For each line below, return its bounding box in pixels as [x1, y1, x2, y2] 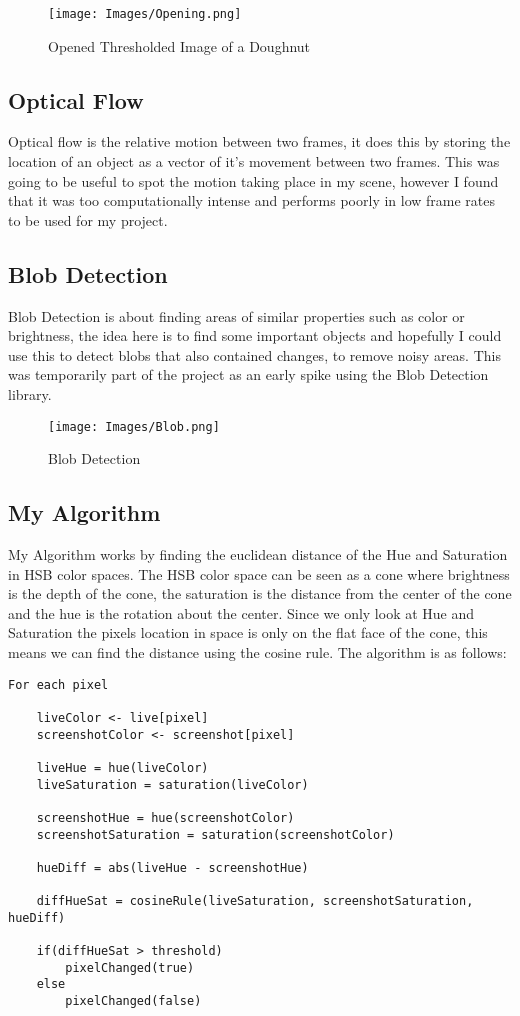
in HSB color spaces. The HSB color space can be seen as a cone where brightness [8, 563, 510, 584]
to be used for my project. [8, 209, 168, 230]
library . [8, 384, 52, 404]
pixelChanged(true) [65, 960, 195, 975]
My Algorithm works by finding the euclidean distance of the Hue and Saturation [8, 544, 508, 565]
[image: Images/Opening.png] [48, 7, 242, 21]
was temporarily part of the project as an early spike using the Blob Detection [8, 364, 489, 385]
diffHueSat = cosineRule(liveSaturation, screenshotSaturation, [36, 894, 474, 909]
